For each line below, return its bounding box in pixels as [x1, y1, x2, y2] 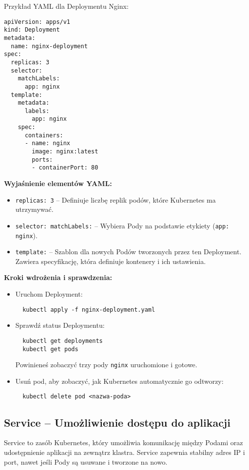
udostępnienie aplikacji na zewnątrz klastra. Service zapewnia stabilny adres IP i [4, 447, 245, 457]
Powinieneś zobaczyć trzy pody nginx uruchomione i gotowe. [15, 359, 197, 370]
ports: [32, 156, 53, 163]
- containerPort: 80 [32, 164, 98, 171]
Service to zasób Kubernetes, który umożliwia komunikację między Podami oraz [4, 437, 243, 448]
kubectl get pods [22, 345, 78, 353]
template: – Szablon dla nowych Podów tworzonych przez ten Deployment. [15, 246, 242, 257]
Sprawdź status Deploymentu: [15, 320, 105, 330]
